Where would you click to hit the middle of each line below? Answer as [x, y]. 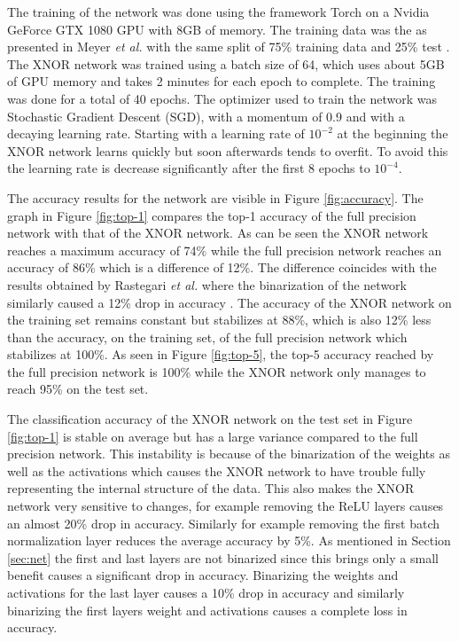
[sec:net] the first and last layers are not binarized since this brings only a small [223, 557]
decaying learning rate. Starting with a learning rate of [156, 133]
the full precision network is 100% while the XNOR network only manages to [217, 371]
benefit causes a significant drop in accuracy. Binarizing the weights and [203, 575]
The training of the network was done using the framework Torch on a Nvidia [218, 12]
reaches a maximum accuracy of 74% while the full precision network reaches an [225, 250]
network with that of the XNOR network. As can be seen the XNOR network [218, 233]
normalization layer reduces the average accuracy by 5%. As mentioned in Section [229, 540]
